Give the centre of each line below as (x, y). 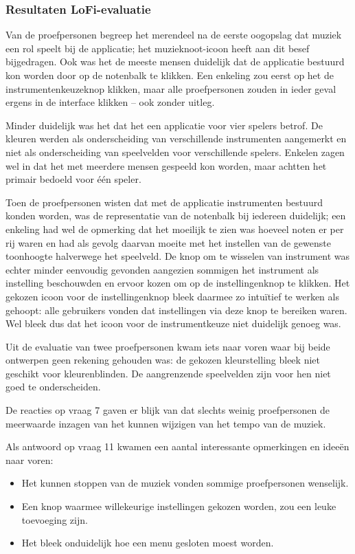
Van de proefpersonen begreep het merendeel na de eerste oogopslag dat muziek (174, 35)
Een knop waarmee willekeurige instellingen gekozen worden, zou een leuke (179, 506)
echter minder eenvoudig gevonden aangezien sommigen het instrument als (162, 269)
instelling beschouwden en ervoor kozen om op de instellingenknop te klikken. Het (178, 283)
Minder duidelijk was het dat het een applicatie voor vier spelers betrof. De (164, 125)
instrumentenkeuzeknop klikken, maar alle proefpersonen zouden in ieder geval (171, 88)
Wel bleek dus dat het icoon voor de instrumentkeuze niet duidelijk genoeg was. (173, 323)
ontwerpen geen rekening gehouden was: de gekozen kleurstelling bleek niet (163, 360)
